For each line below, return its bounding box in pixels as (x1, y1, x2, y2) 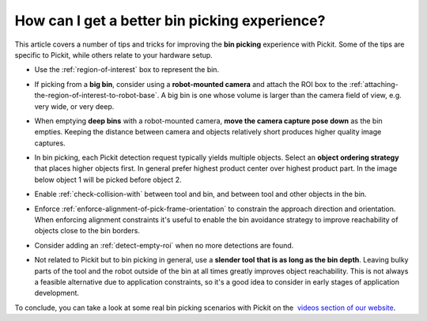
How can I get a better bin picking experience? (14, 12, 326, 29)
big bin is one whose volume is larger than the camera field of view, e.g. (167, 91, 402, 100)
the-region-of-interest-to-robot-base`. (34, 91, 160, 100)
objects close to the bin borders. (34, 226, 140, 236)
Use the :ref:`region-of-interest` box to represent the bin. (34, 65, 220, 74)
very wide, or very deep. (34, 101, 115, 111)
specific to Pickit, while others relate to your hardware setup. (14, 50, 213, 59)
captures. (34, 138, 66, 148)
